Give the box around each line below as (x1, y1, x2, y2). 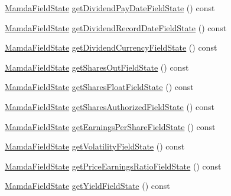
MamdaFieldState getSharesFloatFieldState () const (5, 81, 194, 93)
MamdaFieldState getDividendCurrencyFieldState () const (5, 41, 217, 54)
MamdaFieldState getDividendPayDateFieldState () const (5, 2, 215, 14)
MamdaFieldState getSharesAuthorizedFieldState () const (5, 100, 214, 112)
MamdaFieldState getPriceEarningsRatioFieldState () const (5, 160, 222, 172)
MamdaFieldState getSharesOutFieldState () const (5, 61, 189, 73)
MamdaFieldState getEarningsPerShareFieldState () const (5, 120, 216, 132)
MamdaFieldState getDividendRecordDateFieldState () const (5, 21, 227, 34)
